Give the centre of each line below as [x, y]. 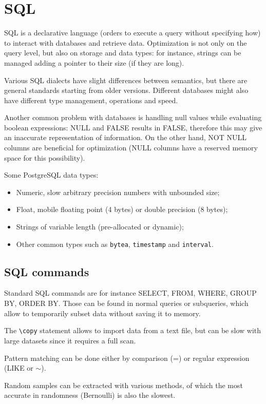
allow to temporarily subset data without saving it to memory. [102, 313]
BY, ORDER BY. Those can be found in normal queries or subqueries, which [126, 303]
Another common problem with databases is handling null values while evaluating [133, 117]
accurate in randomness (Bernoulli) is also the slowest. [90, 395]
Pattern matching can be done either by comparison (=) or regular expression [127, 358]
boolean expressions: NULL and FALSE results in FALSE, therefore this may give [133, 127]
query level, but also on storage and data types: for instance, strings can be [123, 53]
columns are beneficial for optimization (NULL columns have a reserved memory [131, 148]
